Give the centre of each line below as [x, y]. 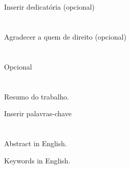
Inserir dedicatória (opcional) [50, 7]
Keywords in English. [37, 160]
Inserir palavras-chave [38, 113]
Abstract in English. [36, 143]
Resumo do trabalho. [37, 96]
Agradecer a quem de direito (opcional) [65, 36]
